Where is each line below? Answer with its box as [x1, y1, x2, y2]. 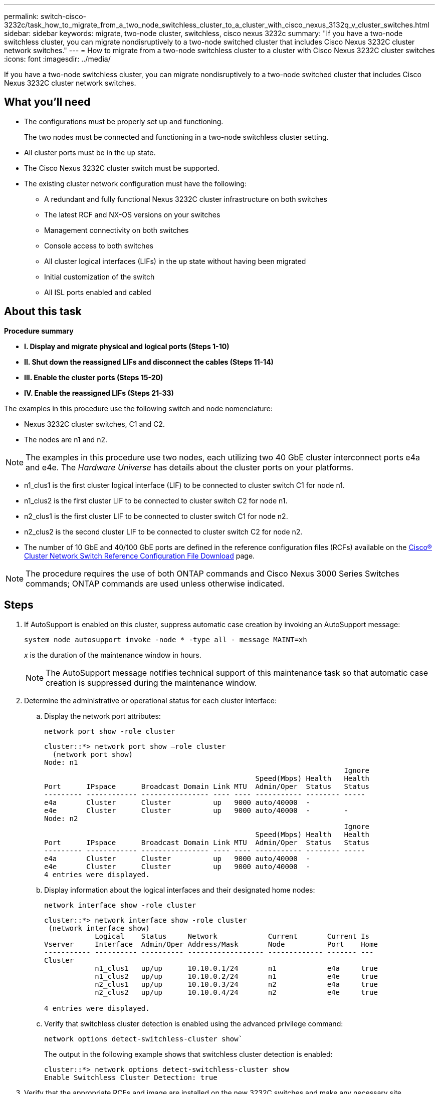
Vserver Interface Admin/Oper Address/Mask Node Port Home [44, 940, 378, 948]
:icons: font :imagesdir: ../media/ [4, 55, 111, 63]
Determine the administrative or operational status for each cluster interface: [24, 696, 277, 705]
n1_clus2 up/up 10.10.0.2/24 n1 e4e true [95, 972, 378, 980]
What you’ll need [4, 96, 91, 109]
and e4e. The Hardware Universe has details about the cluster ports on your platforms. [26, 462, 354, 472]
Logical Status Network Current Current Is [95, 932, 370, 940]
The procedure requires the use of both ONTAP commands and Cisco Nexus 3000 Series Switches [26, 568, 399, 579]
